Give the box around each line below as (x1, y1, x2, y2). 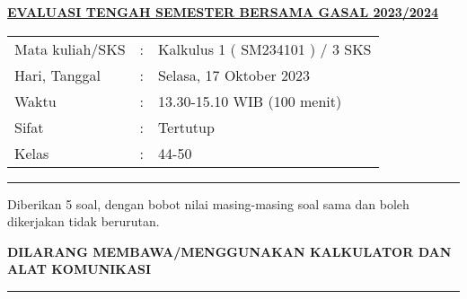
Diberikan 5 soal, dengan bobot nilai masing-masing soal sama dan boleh (7, 194, 410, 213)
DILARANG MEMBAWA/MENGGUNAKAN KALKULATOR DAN (7, 242, 452, 260)
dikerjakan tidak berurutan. (7, 212, 160, 231)
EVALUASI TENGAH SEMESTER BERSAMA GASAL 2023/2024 (7, 3, 439, 21)
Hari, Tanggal (14, 64, 101, 85)
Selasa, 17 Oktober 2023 (158, 64, 311, 85)
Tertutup (158, 116, 215, 137)
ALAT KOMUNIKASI (7, 259, 152, 278)
